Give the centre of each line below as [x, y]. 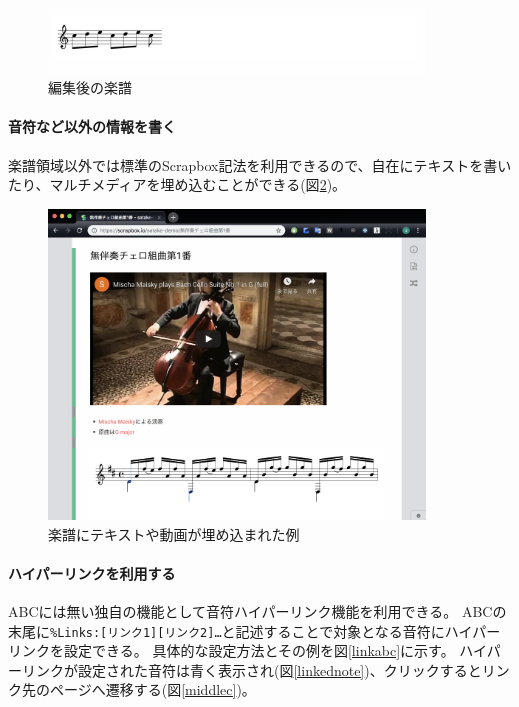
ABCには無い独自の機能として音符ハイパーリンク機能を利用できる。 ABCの [257, 610]
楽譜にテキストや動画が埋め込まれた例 [174, 533]
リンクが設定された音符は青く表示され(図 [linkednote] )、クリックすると [251, 669]
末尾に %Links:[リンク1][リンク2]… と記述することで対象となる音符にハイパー [254, 630]
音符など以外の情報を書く [92, 126]
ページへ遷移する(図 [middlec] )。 [152, 689]
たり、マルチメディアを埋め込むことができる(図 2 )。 [177, 184]
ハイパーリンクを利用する [92, 572]
